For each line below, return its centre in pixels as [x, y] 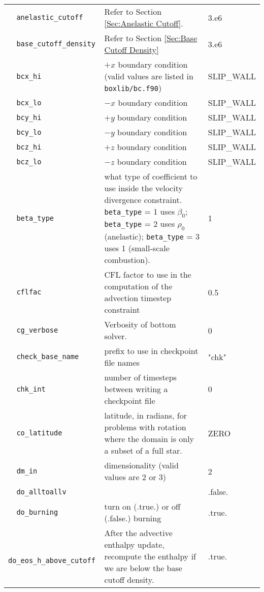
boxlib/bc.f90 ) [133, 88]
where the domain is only [149, 439]
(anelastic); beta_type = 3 [152, 236]
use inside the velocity [143, 188]
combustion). [127, 260]
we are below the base [143, 568]
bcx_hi [29, 76]
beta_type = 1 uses [140, 211]
